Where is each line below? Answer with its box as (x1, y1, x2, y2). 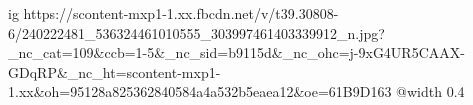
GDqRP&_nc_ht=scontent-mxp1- (8, 61, 221, 82)
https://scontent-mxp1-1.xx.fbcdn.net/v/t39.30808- (23, 3, 339, 23)
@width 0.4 (396, 81, 465, 102)
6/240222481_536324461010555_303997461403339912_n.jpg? (8, 22, 385, 43)
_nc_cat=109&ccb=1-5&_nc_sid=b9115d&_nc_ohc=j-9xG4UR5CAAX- (8, 42, 465, 63)
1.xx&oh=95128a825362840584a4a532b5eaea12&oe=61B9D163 (8, 81, 392, 102)
